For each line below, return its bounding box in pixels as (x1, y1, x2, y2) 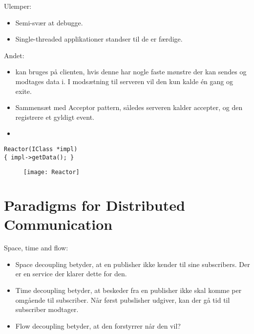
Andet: (4, 50, 24, 60)
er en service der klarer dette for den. (15, 268, 127, 279)
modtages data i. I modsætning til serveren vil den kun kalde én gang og (15, 76, 233, 86)
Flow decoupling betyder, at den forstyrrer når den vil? (15, 320, 181, 331)
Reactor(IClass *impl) (4, 145, 78, 153)
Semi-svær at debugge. (15, 17, 83, 27)
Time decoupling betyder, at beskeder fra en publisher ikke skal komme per (15, 285, 242, 295)
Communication (4, 214, 113, 234)
